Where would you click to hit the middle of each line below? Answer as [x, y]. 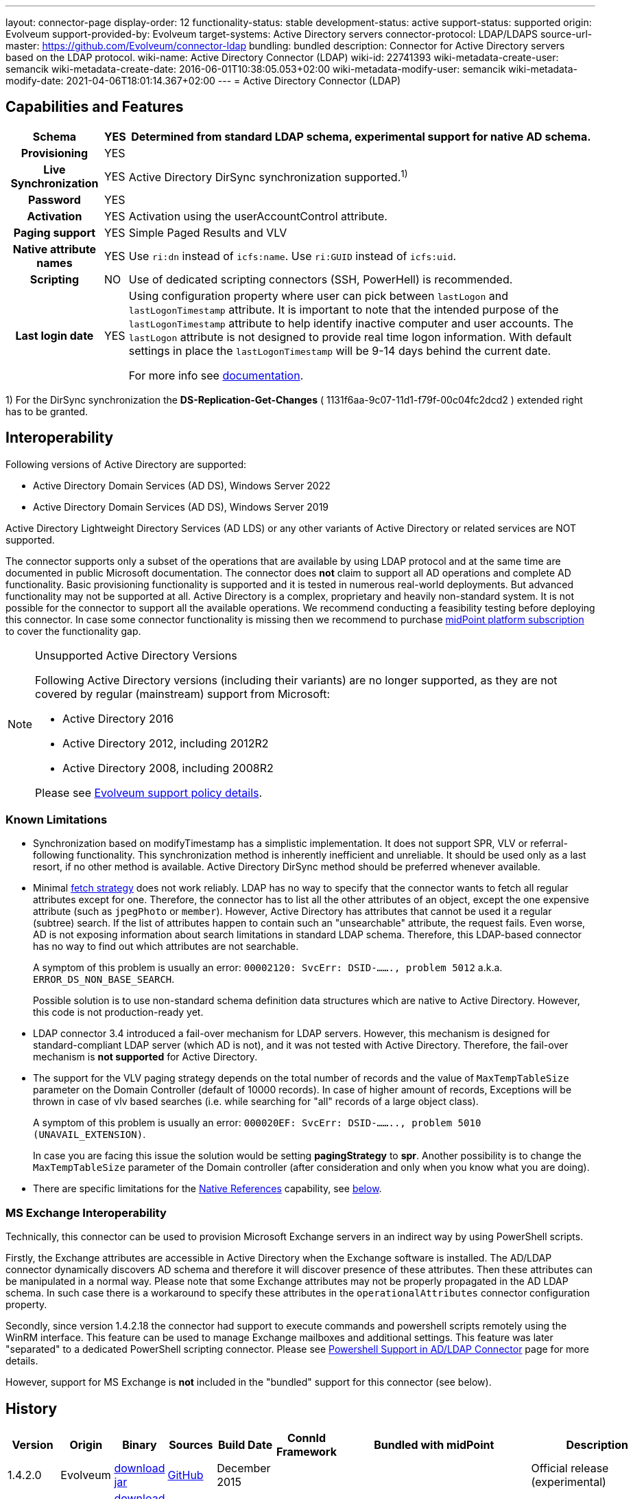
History [32, 1408]
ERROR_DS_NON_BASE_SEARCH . [104, 979]
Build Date [246, 1445]
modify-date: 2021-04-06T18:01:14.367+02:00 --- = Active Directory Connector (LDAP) [203, 81]
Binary [140, 1445]
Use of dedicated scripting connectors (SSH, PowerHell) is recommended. [321, 279]
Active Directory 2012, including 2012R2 [166, 743]
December [244, 1468]
